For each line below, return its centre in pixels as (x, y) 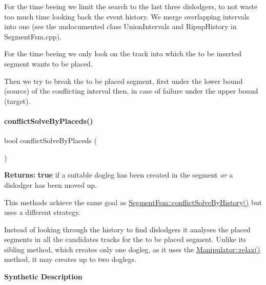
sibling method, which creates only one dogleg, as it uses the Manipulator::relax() (132, 249)
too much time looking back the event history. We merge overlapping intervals (127, 16)
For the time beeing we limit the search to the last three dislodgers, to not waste (131, 6)
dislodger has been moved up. (51, 184)
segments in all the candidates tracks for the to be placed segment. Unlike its (125, 239)
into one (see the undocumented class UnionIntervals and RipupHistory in (120, 26)
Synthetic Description (43, 277)
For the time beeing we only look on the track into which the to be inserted (123, 53)
